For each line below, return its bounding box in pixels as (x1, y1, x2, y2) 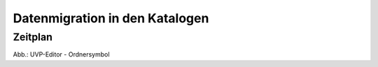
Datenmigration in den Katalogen (13, 10, 209, 26)
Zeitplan (13, 31, 52, 43)
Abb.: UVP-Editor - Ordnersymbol (13, 50, 110, 59)
